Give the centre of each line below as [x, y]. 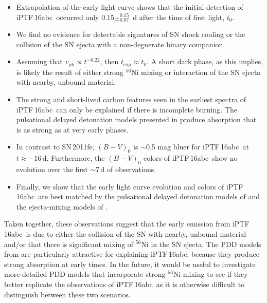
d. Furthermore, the [74, 158]
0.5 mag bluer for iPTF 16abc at [197, 147]
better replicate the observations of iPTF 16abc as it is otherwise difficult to [124, 284]
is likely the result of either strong [70, 72]
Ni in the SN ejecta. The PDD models [201, 244]
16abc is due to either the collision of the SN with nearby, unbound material [125, 233]
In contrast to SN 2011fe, [55, 147]
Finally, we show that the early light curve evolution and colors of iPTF [130, 186]
